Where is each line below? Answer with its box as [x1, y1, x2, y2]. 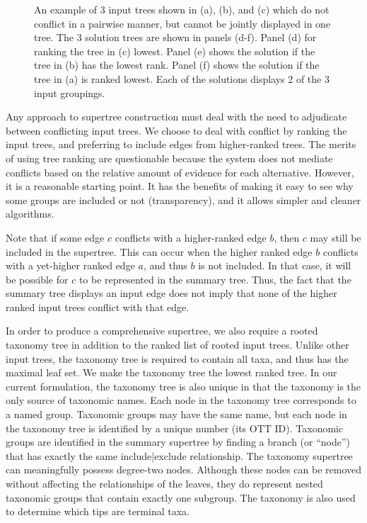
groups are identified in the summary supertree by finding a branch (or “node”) [6, 434, 351, 449]
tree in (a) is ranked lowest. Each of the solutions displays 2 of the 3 [34, 71, 330, 86]
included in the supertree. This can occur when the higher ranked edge [6, 244, 313, 259]
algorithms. [6, 206, 54, 221]
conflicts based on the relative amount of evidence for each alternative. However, [6, 164, 354, 179]
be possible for [6, 271, 69, 286]
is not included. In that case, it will [198, 258, 351, 273]
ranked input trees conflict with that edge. [6, 299, 190, 314]
